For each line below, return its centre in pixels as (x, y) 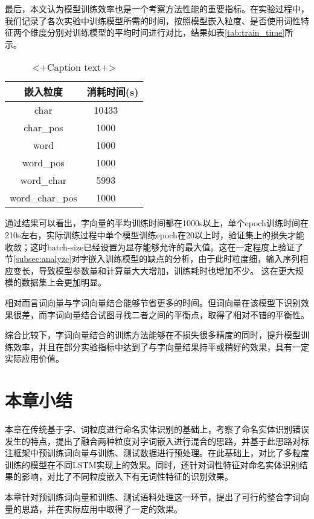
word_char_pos (43, 198)
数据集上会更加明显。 (64, 282)
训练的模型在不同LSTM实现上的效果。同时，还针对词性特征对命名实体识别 (152, 464)
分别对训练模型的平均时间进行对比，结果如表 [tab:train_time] (166, 32)
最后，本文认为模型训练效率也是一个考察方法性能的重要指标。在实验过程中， (157, 8)
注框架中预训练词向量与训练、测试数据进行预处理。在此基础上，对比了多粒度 (157, 453)
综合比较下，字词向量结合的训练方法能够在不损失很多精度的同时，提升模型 (153, 335)
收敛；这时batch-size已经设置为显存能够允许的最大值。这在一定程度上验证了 (154, 246)
